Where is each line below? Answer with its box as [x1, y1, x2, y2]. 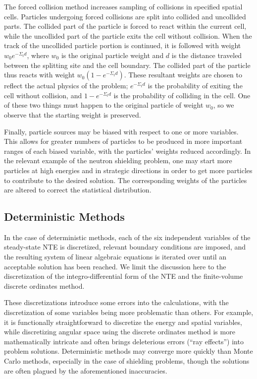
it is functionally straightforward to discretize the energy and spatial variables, [4, 316, 242, 327]
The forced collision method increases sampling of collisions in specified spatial [4, 1, 243, 11]
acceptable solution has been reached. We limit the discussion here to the [4, 261, 226, 271]
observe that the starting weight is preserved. [4, 109, 141, 120]
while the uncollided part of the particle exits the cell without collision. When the [4, 30, 252, 41]
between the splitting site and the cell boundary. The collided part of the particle [4, 60, 251, 70]
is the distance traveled [171, 50, 242, 60]
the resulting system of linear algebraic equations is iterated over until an [4, 252, 226, 262]
